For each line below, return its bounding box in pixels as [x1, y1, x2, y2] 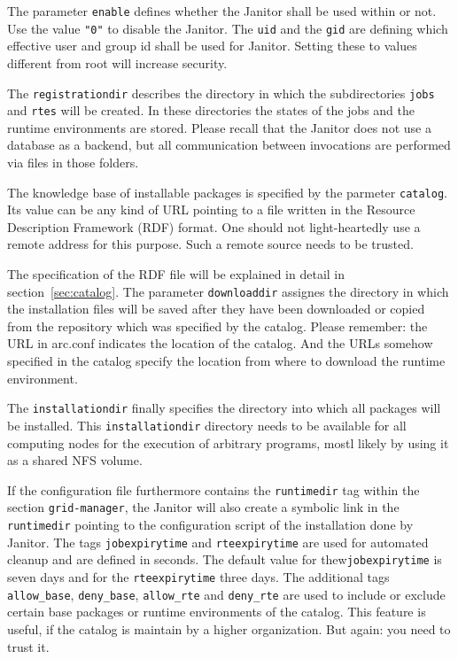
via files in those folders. [7, 153, 139, 171]
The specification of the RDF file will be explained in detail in [7, 265, 345, 283]
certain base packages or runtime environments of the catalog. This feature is [7, 602, 426, 621]
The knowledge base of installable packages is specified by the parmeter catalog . [7, 182, 448, 201]
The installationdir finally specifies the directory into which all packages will [7, 399, 441, 417]
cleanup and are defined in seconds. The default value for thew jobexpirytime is [7, 550, 442, 569]
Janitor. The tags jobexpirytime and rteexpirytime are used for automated [7, 532, 429, 551]
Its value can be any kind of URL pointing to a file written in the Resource [7, 200, 415, 219]
